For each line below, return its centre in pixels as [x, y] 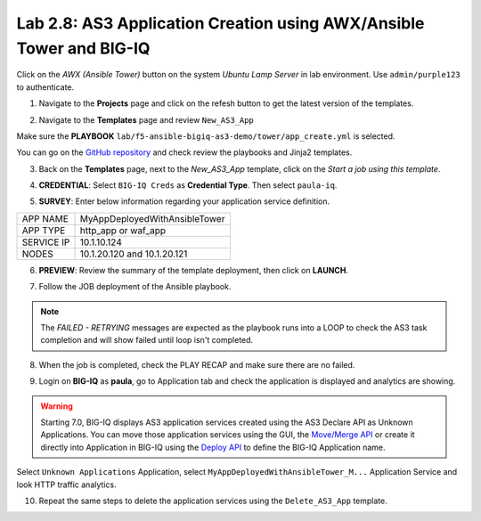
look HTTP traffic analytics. [66, 484]
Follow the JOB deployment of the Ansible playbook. [135, 287]
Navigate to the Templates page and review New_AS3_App [146, 119]
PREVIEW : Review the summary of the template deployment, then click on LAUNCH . [194, 270]
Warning [57, 406]
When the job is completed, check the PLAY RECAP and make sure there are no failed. [197, 364]
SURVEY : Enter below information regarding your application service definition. [184, 201]
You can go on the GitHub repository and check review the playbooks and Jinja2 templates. [184, 152]
